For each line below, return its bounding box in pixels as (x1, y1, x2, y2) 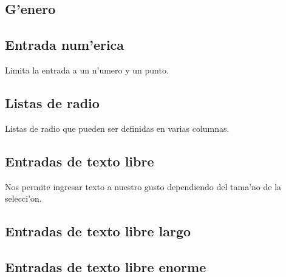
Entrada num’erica (5, 35, 124, 54)
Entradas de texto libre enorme (5, 257, 206, 276)
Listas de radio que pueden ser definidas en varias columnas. (5, 121, 230, 134)
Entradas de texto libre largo (5, 222, 191, 241)
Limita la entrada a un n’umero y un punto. (5, 63, 169, 76)
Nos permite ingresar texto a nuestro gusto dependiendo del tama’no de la (5, 180, 282, 193)
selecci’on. (5, 192, 42, 205)
